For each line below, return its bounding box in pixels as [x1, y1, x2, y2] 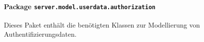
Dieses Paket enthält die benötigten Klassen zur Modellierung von [4, 19, 200, 29]
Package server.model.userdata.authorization [4, 1, 156, 11]
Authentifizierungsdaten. [4, 29, 77, 39]
